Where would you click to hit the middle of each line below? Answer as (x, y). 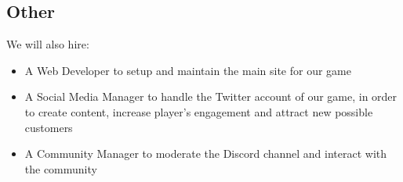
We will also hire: (48, 44)
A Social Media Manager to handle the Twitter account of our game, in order (211, 96)
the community (61, 168)
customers (49, 127)
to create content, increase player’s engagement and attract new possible (199, 111)
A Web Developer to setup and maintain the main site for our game (188, 70)
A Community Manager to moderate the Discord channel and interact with (206, 153)
